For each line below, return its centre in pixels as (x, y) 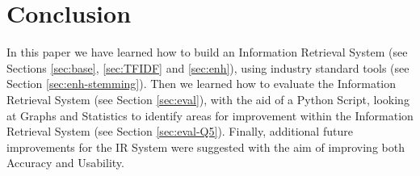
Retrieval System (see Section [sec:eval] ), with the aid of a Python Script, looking (208, 99)
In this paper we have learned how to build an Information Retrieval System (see (207, 52)
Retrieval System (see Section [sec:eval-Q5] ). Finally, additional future (180, 131)
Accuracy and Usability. (65, 163)
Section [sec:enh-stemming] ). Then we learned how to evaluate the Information (202, 84)
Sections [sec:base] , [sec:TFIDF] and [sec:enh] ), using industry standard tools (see (208, 67)
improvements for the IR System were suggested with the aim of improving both (206, 147)
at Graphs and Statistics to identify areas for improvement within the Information (210, 115)
